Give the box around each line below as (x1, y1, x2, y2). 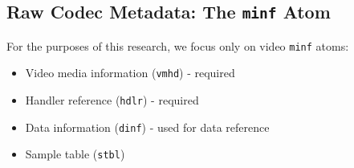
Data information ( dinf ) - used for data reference (25, 118, 270, 135)
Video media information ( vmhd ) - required (25, 64, 235, 81)
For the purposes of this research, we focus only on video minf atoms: (6, 37, 349, 54)
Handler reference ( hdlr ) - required (25, 92, 199, 109)
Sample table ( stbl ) (25, 145, 125, 162)
